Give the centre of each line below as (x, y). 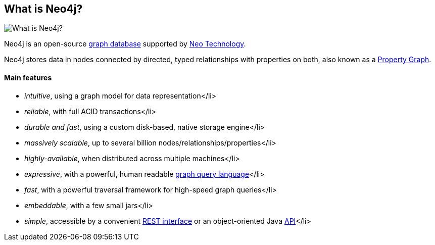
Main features (28, 78)
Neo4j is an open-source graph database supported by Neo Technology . (125, 44)
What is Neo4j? (43, 9)
